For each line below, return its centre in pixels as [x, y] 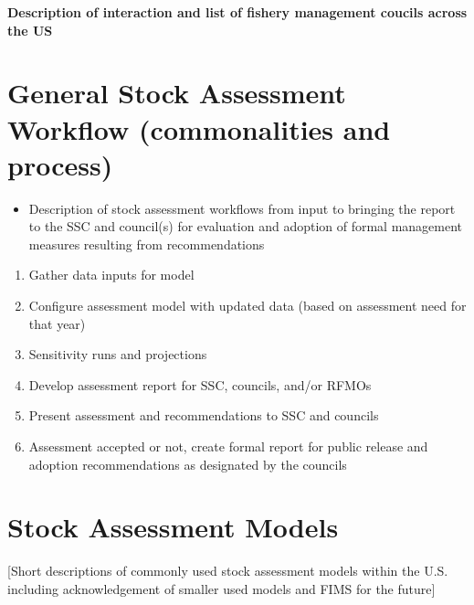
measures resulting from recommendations [147, 244]
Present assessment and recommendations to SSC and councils [204, 415]
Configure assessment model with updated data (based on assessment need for [248, 306]
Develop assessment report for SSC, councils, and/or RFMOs [200, 384]
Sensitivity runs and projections [118, 354]
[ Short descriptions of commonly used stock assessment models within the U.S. [228, 571]
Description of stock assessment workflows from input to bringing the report [242, 208]
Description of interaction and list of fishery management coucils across [237, 12]
